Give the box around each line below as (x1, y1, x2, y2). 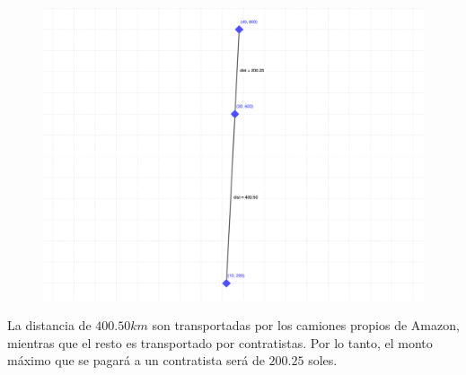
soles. (308, 351, 338, 370)
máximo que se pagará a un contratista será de (7, 351, 265, 370)
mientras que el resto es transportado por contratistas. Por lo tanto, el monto (7, 333, 433, 352)
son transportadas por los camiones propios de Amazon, (152, 316, 460, 335)
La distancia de (7, 316, 92, 335)
